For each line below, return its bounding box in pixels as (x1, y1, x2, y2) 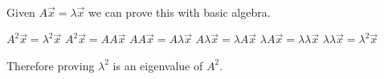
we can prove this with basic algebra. (88, 3, 271, 20)
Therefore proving (6, 57, 95, 73)
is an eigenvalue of (112, 57, 203, 73)
